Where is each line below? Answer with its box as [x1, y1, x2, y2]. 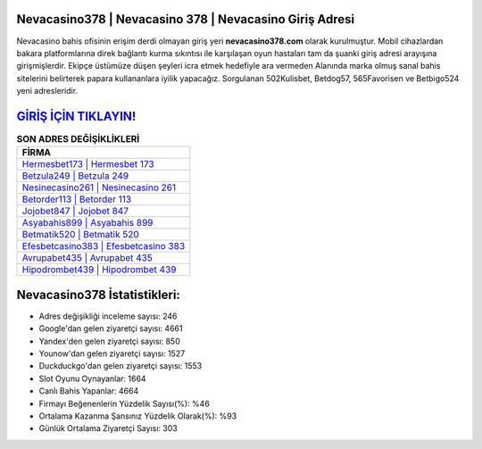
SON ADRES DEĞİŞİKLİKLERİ [16, 133, 140, 146]
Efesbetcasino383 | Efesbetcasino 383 [21, 240, 186, 253]
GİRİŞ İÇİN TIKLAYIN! [16, 108, 137, 124]
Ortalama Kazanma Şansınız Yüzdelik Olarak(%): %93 [38, 411, 237, 421]
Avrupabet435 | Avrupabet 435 [21, 252, 154, 264]
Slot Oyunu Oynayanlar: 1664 [38, 373, 146, 384]
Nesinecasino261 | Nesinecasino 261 [21, 181, 177, 194]
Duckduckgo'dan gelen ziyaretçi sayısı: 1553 [38, 361, 203, 371]
